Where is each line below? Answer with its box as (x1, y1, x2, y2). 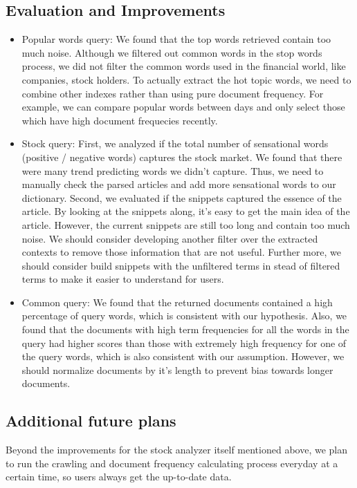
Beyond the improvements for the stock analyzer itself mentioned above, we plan (6, 442, 348, 457)
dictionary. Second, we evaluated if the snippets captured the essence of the (21, 190, 342, 205)
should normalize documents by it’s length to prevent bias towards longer (21, 362, 333, 377)
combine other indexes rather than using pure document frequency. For (21, 86, 324, 100)
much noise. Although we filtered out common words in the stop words (21, 45, 322, 59)
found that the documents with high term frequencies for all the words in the (21, 322, 349, 337)
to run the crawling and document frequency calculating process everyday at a (6, 456, 338, 470)
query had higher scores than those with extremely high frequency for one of (21, 335, 347, 350)
